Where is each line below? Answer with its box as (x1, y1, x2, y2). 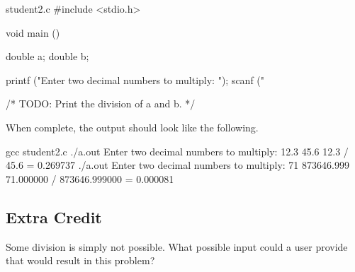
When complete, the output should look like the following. (6, 119, 259, 134)
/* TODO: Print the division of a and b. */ (6, 96, 196, 111)
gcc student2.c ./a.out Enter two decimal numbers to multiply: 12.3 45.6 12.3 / (6, 143, 349, 158)
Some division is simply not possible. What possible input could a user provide (6, 239, 348, 254)
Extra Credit (6, 206, 102, 227)
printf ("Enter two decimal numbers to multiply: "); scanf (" (6, 72, 265, 87)
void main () (6, 25, 60, 40)
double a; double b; (6, 49, 89, 64)
